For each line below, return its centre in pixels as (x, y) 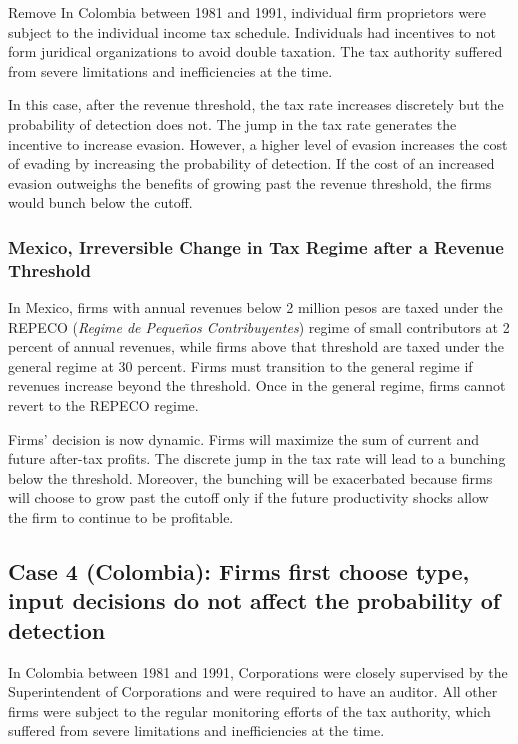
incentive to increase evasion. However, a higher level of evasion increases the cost (258, 143)
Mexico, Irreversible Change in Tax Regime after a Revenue (256, 246)
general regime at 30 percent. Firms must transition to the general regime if (240, 365)
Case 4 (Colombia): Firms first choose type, (239, 571)
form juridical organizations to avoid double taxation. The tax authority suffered (255, 51)
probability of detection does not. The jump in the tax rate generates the (232, 123)
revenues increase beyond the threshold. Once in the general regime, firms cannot (257, 385)
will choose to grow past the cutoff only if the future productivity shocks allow (248, 497)
